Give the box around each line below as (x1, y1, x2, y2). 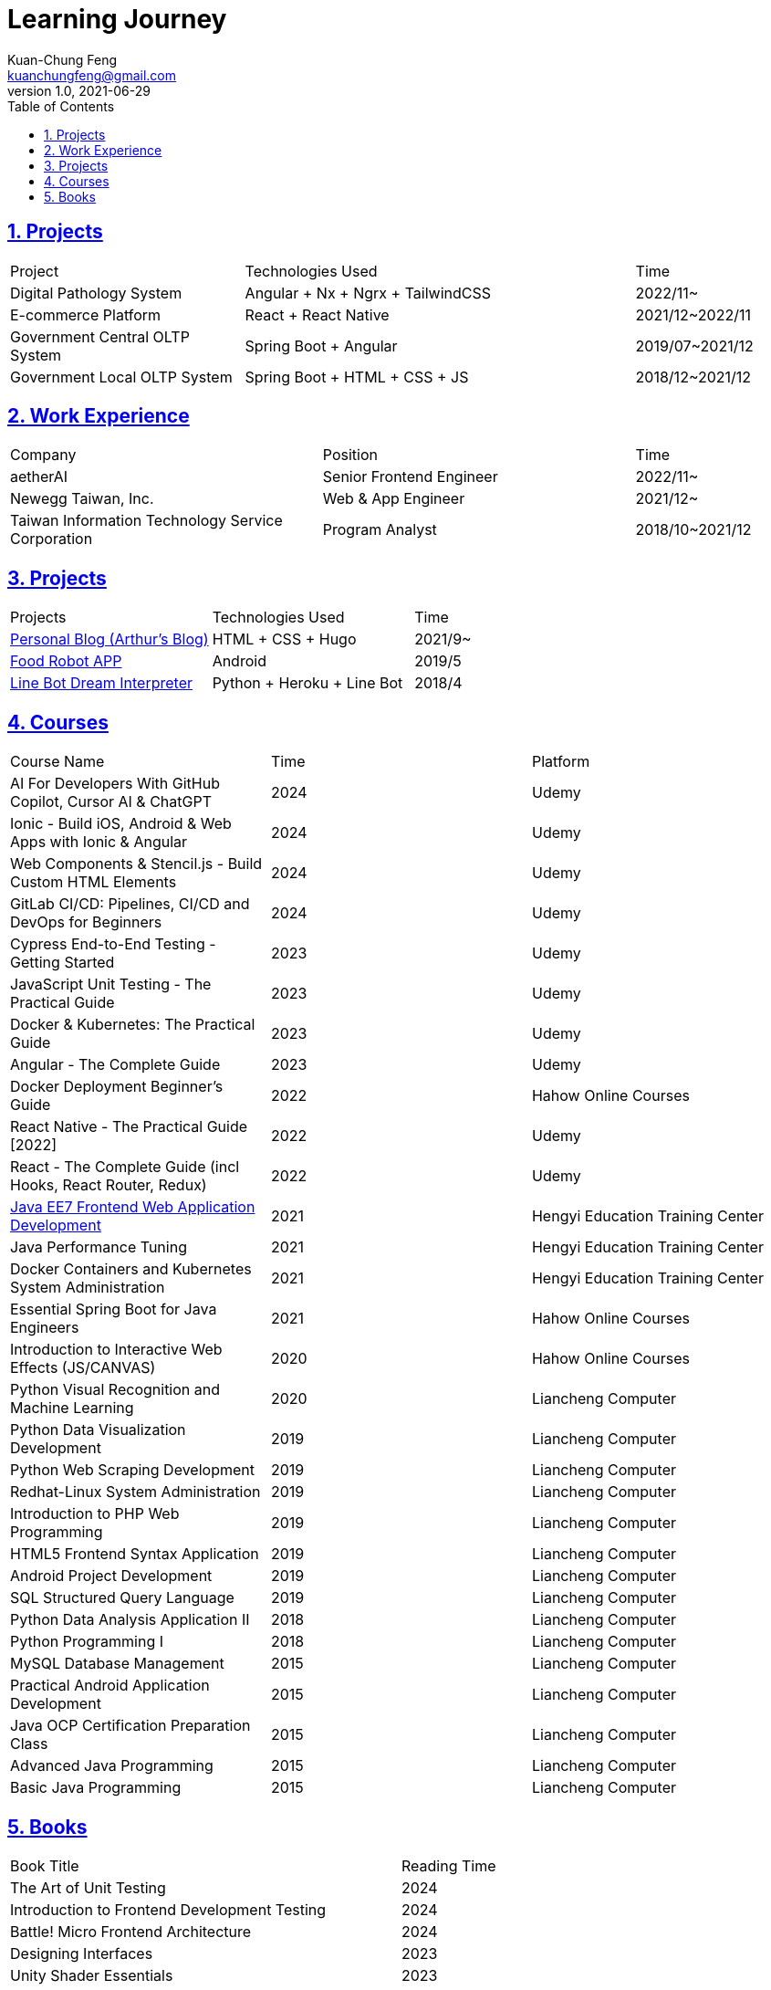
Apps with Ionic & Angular (10, 833, 188, 852)
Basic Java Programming (10, 1778, 182, 1797)
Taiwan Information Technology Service (10, 511, 283, 530)
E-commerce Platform (10, 305, 161, 324)
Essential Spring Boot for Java (10, 1300, 217, 1319)
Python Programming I (10, 1632, 164, 1651)
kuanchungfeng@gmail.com (7, 67, 177, 83)
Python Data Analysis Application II (10, 1610, 250, 1629)
